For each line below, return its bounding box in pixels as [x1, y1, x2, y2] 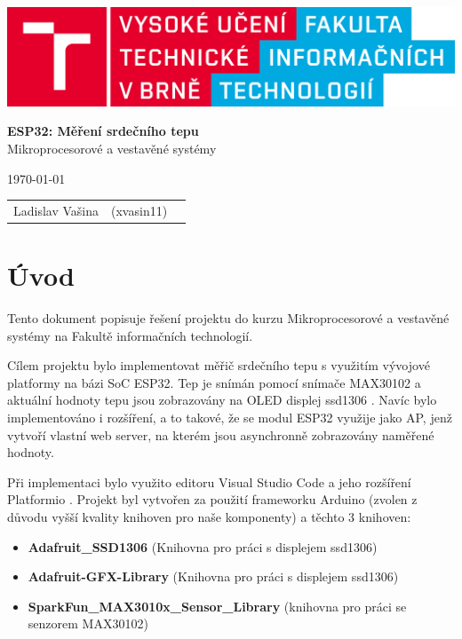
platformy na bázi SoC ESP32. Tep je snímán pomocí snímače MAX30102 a [7, 373, 421, 391]
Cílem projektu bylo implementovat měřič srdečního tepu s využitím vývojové [7, 356, 430, 375]
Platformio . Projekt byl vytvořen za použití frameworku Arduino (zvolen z [7, 490, 418, 509]
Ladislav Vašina [13, 201, 100, 219]
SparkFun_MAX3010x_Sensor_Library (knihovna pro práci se [28, 596, 407, 615]
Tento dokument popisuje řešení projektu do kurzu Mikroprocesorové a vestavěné [7, 309, 450, 327]
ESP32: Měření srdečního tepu [7, 122, 199, 140]
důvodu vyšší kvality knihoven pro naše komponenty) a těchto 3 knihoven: [7, 508, 411, 525]
